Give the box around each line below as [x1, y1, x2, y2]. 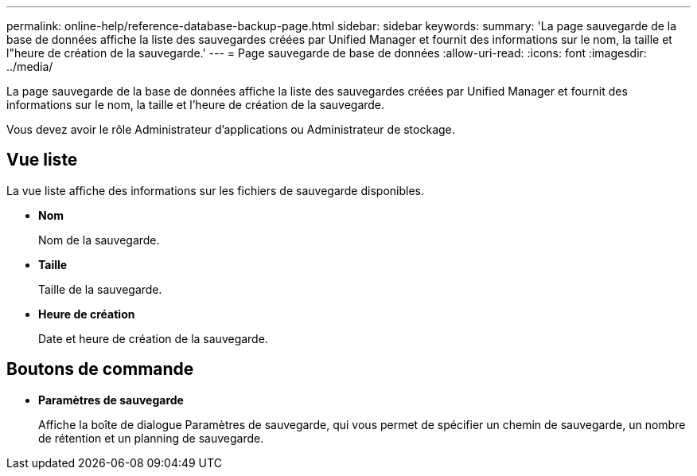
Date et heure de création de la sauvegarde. [38, 331, 268, 345]
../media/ [6, 60, 53, 73]
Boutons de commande [6, 359, 194, 380]
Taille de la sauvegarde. [38, 282, 162, 296]
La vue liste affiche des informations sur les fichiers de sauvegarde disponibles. [6, 183, 424, 197]
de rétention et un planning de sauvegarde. [38, 431, 264, 445]
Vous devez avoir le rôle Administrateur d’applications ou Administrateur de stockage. [6, 123, 455, 136]
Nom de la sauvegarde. [38, 232, 160, 247]
